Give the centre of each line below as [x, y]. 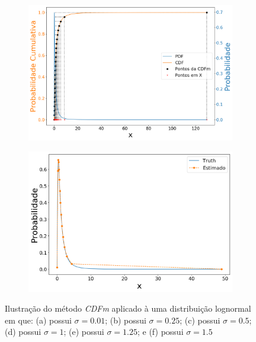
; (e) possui [84, 332]
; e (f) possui [160, 332]
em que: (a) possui [38, 320]
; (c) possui [200, 320]
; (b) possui [126, 320]
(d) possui [23, 332]
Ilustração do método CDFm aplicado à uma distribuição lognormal [128, 308]
